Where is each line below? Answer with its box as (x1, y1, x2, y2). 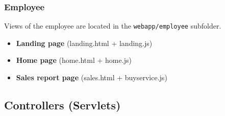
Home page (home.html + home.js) (16, 55, 132, 65)
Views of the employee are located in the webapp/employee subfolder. (4, 20, 221, 31)
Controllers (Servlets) (4, 97, 121, 113)
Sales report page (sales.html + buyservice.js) (16, 72, 167, 83)
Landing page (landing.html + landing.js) (16, 37, 153, 48)
